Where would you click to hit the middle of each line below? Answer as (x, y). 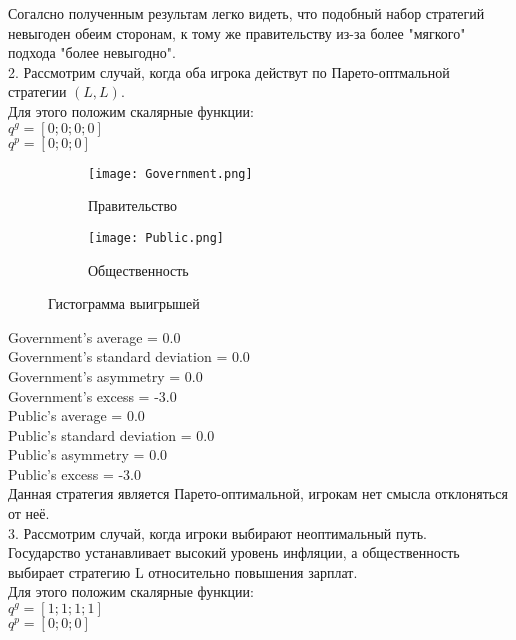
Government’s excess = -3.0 (92, 395)
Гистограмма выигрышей (124, 303)
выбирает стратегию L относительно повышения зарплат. (183, 571)
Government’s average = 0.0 (94, 336)
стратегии (37, 91)
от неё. (29, 513)
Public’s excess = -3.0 (75, 473)
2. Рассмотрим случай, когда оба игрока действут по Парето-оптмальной (229, 71)
